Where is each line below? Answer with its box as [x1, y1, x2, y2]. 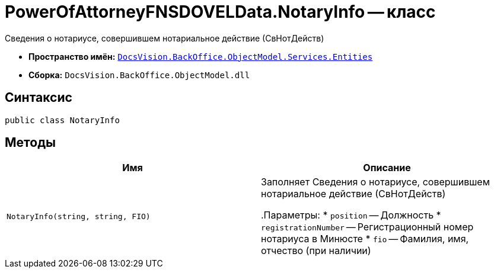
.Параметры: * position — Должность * [261, 209, 441, 221]
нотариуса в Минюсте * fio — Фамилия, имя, [261, 233, 469, 245]
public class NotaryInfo [5, 115, 120, 125]
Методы [5, 135, 56, 150]
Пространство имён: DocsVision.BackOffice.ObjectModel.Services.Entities [28, 51, 373, 62]
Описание [363, 162, 411, 174]
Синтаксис [5, 90, 72, 105]
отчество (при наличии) [261, 245, 371, 257]
